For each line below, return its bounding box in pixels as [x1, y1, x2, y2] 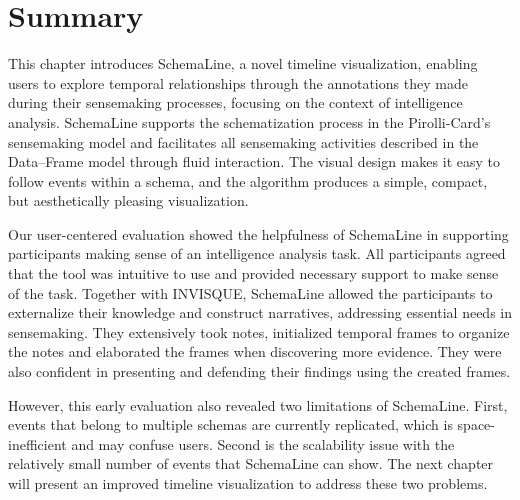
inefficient [8, 433, 67, 454]
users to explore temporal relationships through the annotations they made [8, 72, 468, 93]
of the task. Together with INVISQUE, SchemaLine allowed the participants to [8, 282, 493, 303]
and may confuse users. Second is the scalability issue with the [71, 433, 455, 454]
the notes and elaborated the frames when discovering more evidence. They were [8, 341, 502, 362]
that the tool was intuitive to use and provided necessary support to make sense [8, 263, 499, 284]
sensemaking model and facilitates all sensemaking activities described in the [8, 131, 479, 152]
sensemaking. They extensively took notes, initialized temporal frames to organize [8, 321, 510, 342]
